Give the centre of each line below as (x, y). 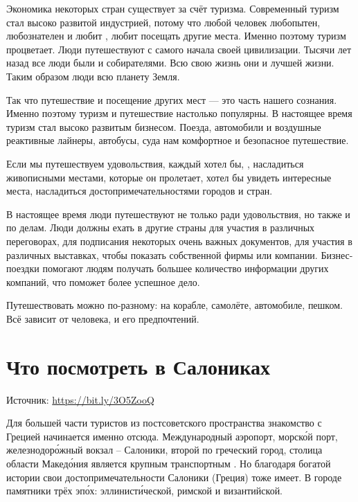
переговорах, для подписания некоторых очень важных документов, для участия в (179, 241)
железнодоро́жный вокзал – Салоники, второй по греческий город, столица (164, 450)
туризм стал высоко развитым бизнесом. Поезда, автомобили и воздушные (164, 126)
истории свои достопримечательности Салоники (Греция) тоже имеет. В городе (174, 477)
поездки (23, 268)
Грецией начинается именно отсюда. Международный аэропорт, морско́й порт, (172, 436)
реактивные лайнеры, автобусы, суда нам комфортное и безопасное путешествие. (178, 140)
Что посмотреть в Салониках (138, 366)
